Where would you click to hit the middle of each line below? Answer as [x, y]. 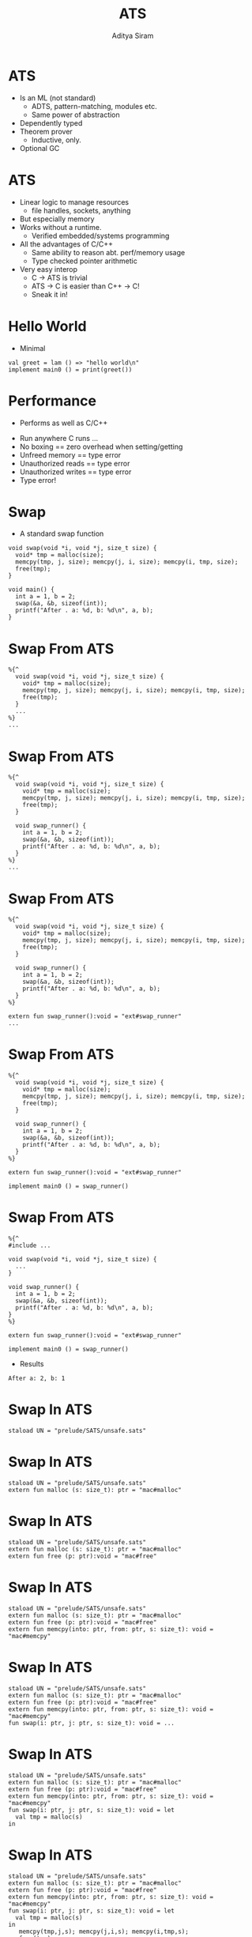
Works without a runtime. [60, 227]
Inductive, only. [56, 140]
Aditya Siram [133, 36]
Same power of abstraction [75, 115]
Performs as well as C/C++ [64, 423]
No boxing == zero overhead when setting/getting [101, 447]
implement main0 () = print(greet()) [70, 369]
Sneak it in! [50, 294]
